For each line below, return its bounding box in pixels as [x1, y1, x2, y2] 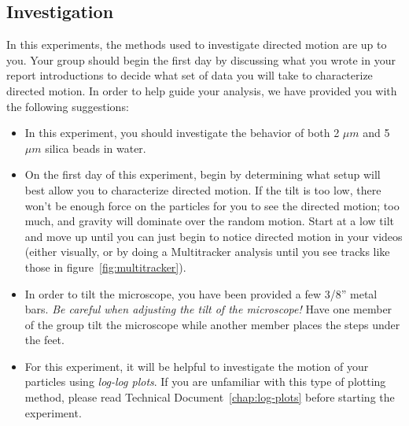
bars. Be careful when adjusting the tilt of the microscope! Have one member [24, 301, 392, 317]
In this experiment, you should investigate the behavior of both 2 [24, 124, 340, 141]
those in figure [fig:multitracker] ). [24, 258, 186, 275]
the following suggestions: [6, 98, 129, 114]
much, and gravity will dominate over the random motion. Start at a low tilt [24, 213, 394, 229]
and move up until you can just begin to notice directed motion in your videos [24, 228, 403, 244]
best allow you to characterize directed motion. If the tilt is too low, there [24, 181, 381, 198]
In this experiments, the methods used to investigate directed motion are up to [6, 36, 387, 53]
